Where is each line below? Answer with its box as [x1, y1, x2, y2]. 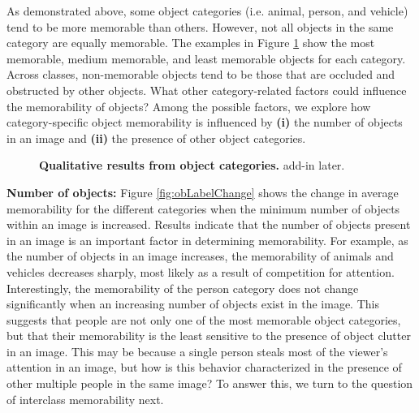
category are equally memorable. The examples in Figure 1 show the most [6, 34, 375, 51]
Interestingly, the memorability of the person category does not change [6, 279, 359, 296]
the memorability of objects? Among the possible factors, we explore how [6, 97, 371, 114]
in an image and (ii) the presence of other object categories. [6, 129, 306, 146]
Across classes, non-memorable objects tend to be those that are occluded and [6, 66, 395, 83]
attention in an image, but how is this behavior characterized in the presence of [6, 359, 402, 376]
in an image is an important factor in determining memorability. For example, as [6, 231, 408, 248]
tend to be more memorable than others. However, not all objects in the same [6, 18, 394, 35]
